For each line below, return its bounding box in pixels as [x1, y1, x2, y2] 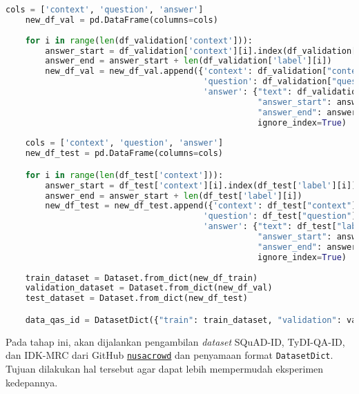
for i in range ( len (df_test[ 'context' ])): [25, 170, 224, 180]
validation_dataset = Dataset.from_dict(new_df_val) [25, 283, 273, 293]
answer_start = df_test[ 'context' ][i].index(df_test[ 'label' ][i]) [45, 180, 357, 190]
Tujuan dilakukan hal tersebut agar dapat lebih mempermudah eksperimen [6, 361, 324, 375]
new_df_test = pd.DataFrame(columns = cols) [25, 148, 224, 159]
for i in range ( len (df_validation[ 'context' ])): [25, 35, 253, 46]
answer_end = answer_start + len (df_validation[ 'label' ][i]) [45, 56, 332, 66]
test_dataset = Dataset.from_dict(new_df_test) [25, 293, 248, 304]
